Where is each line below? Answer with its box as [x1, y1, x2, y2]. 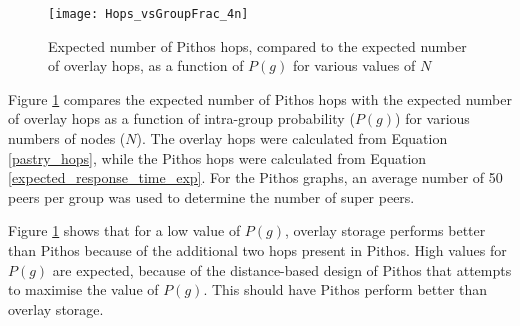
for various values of [292, 55, 416, 76]
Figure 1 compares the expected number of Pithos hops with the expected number [8, 88, 512, 109]
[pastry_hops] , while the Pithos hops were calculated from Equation [8, 147, 427, 168]
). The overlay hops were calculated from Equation [136, 128, 448, 149]
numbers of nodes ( [8, 128, 126, 149]
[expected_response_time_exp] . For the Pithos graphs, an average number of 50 [8, 167, 503, 188]
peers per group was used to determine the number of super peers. [8, 186, 415, 207]
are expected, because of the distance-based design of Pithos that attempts [52, 259, 512, 280]
